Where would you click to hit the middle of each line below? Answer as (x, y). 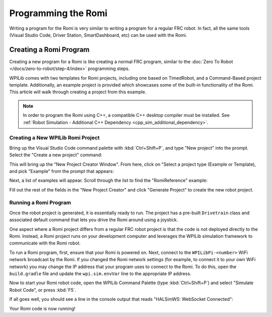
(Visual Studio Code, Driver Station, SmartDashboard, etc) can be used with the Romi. (98, 35)
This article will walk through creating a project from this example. (78, 92)
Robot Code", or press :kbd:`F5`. (43, 290)
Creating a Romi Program (49, 50)
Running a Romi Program (40, 203)
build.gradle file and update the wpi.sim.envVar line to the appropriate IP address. (100, 273)
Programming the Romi (58, 13)
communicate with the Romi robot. (45, 243)
